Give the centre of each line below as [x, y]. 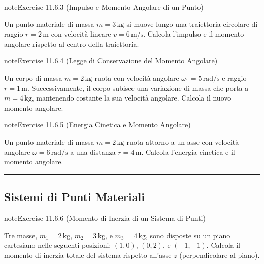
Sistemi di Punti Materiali [74, 197]
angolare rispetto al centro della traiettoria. [72, 43]
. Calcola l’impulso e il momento [194, 34]
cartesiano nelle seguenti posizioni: [58, 245]
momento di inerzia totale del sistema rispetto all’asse [88, 255]
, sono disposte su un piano [188, 235]
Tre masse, [21, 235]
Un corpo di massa [33, 77]
